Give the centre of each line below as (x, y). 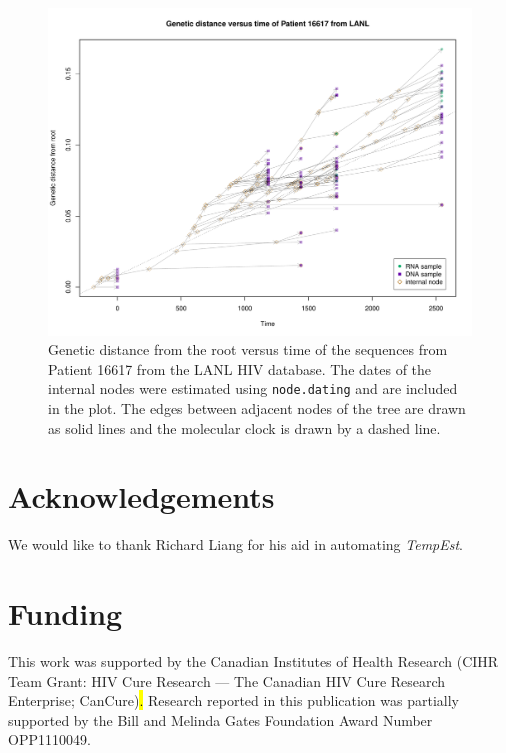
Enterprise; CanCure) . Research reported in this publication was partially (233, 700)
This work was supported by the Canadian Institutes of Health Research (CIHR (253, 660)
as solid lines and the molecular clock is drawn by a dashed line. (244, 427)
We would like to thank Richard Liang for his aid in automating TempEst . (236, 544)
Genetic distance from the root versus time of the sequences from (248, 349)
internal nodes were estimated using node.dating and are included (253, 388)
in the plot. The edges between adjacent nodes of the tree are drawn (257, 407)
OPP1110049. (49, 739)
